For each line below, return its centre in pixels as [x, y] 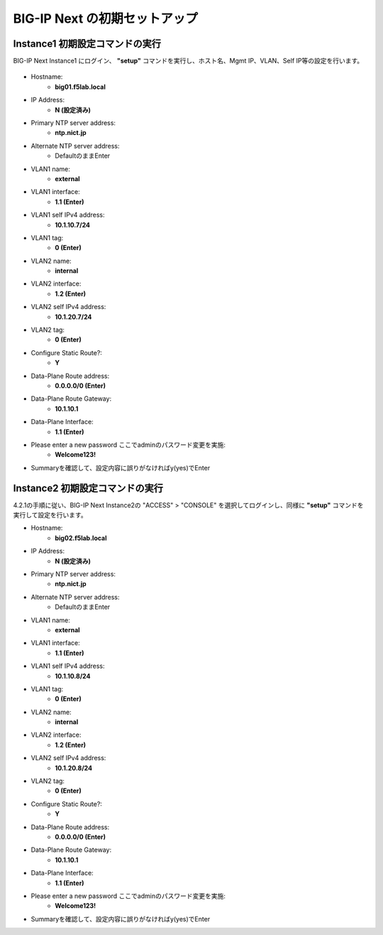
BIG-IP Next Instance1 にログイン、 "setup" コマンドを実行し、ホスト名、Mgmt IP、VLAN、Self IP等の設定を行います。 [188, 61]
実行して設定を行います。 [50, 515]
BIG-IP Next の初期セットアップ [106, 18]
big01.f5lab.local [80, 87]
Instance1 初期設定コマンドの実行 [87, 44]
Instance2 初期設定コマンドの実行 [88, 488]
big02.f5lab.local [81, 538]
